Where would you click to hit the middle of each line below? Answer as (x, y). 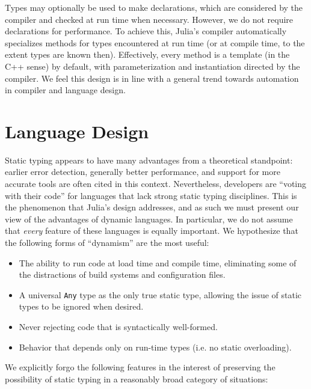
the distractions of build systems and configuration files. (122, 274)
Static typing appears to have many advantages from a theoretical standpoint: (149, 160)
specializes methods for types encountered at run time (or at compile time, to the (155, 42)
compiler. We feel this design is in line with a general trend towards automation (152, 78)
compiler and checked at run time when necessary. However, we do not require (149, 19)
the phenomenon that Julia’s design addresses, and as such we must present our (152, 207)
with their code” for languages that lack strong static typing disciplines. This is (151, 195)
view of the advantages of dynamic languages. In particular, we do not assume (149, 219)
